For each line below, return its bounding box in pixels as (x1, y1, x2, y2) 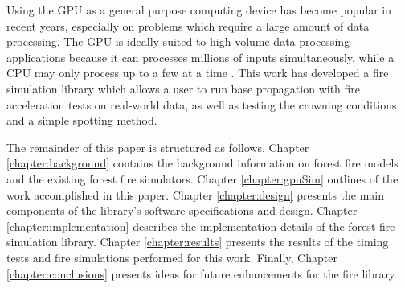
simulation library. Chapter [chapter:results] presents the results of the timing (6, 233, 389, 250)
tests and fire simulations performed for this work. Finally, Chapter (6, 249, 337, 265)
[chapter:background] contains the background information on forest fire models (6, 154, 399, 171)
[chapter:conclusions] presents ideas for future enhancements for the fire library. (6, 265, 398, 282)
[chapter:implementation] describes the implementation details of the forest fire (6, 217, 395, 234)
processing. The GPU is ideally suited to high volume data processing (6, 33, 350, 50)
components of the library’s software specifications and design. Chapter (6, 202, 358, 219)
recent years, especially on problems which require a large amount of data (6, 17, 370, 34)
